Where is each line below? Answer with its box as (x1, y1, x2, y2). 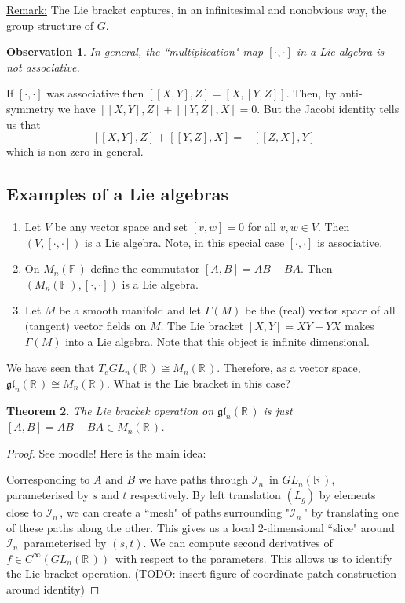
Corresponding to (6, 471, 90, 487)
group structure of (6, 17, 94, 33)
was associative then (46, 85, 144, 101)
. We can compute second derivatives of (143, 535, 333, 551)
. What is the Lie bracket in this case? (107, 374, 291, 391)
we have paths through (138, 471, 249, 487)
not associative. (6, 58, 80, 75)
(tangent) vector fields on (24, 317, 147, 333)
